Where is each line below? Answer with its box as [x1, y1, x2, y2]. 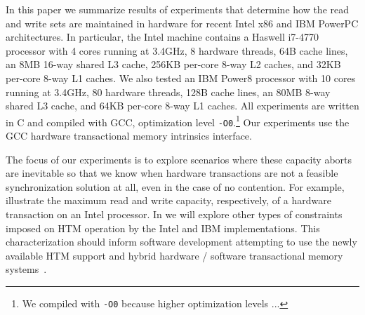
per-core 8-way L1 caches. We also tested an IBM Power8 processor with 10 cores [6, 70, 356, 85]
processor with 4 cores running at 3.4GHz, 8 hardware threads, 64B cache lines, [6, 43, 348, 58]
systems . [6, 262, 47, 276]
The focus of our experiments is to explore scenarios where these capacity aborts [6, 152, 352, 166]
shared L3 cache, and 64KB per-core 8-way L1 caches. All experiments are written [6, 98, 359, 113]
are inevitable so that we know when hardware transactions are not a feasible [6, 166, 338, 180]
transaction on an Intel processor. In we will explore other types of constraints [6, 207, 343, 222]
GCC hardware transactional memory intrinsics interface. [6, 128, 252, 143]
